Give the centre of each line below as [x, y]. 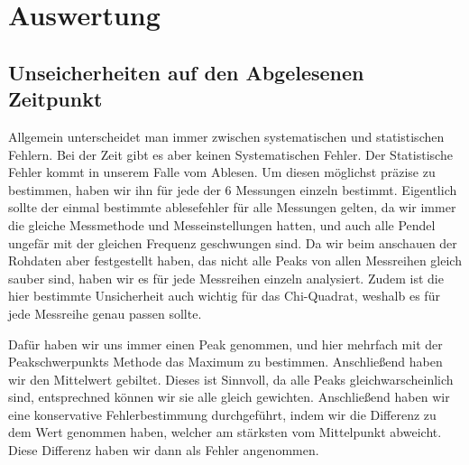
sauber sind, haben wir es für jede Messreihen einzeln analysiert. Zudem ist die [226, 278]
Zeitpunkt [55, 99]
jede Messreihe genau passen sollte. [105, 313]
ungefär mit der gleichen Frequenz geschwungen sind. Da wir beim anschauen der [233, 242]
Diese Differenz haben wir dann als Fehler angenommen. [164, 450]
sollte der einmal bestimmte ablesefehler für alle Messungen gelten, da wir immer [232, 207]
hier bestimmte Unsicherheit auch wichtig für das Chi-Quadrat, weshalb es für [224, 296]
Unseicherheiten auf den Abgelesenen [186, 72]
